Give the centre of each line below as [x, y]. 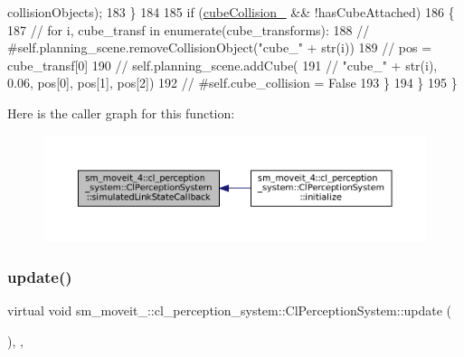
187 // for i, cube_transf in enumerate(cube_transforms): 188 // [189, 29]
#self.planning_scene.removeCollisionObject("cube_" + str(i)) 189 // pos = [220, 47]
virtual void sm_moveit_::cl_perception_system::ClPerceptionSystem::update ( [230, 310]
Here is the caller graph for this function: [121, 113]
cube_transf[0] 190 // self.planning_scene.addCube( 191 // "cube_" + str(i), [223, 65]
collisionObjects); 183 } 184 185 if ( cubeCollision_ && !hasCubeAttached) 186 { [231, 12]
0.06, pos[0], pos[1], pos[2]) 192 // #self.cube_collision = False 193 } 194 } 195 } [232, 83]
